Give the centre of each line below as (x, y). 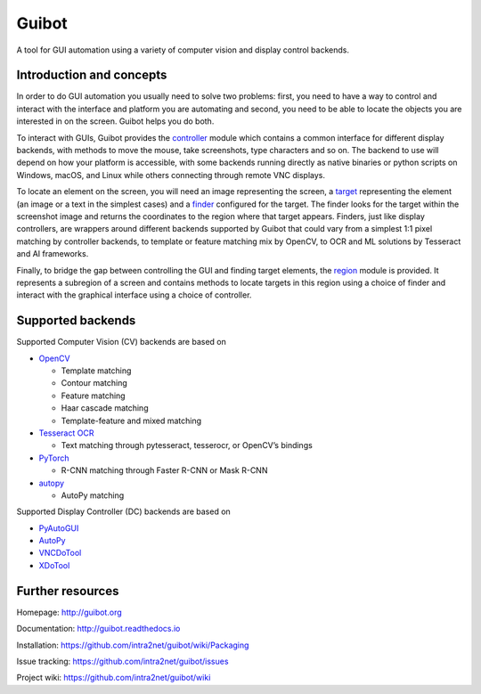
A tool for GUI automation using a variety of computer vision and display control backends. (183, 50)
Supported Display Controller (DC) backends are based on (123, 511)
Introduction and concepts (92, 75)
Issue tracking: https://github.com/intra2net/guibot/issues (122, 661)
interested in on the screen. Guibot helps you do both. (115, 121)
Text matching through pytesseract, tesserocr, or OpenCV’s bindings (187, 445)
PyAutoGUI (59, 528)
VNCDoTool (60, 553)
